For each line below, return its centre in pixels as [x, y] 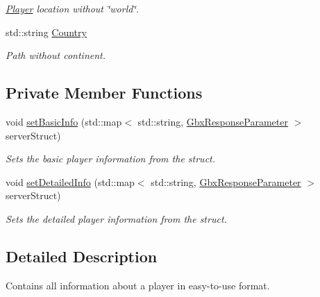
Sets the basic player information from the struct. [111, 159]
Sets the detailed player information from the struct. [116, 218]
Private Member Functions [104, 93]
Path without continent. [56, 55]
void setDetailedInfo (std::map [70, 181]
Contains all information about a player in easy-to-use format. [138, 285]
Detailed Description [82, 256]
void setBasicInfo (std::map [64, 121]
